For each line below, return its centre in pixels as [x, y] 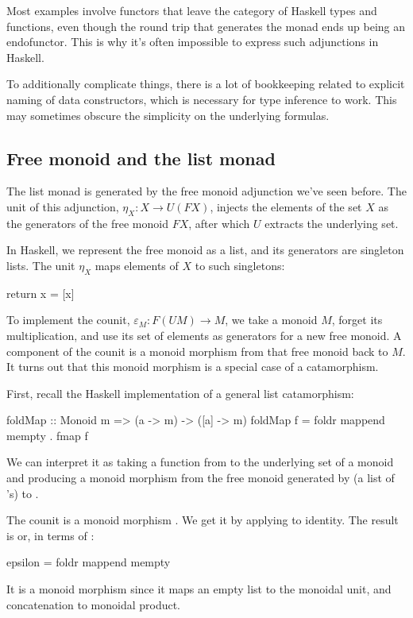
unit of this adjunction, [63, 206]
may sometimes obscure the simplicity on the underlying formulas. [168, 115]
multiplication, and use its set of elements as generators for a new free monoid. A [204, 335]
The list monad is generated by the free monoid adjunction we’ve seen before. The [206, 191]
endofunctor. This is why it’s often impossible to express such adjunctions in [193, 42]
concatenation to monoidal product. [94, 604]
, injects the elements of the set [286, 206]
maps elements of [137, 265]
